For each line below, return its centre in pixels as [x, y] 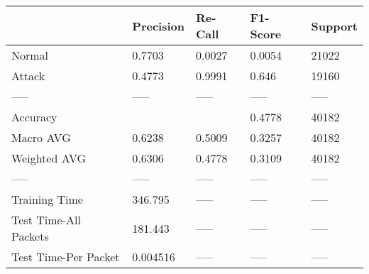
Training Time [47, 199]
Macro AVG [41, 137]
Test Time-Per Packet [66, 257]
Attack [28, 76]
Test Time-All [46, 220]
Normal [30, 55]
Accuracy [34, 117]
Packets [30, 236]
